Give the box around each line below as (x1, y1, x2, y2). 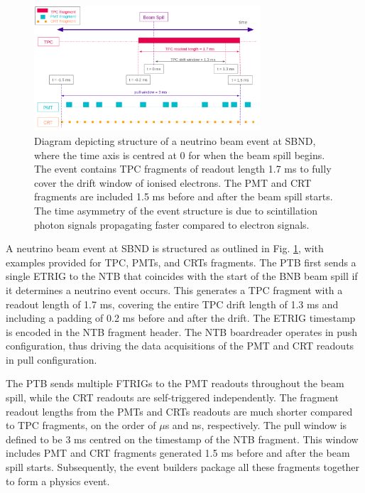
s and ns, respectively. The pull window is (165, 418, 347, 433)
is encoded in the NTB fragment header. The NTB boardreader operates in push (6, 324, 358, 339)
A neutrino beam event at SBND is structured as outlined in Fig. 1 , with (6, 241, 324, 256)
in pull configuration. (6, 352, 97, 367)
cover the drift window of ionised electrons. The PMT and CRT (34, 175, 312, 190)
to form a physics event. (6, 473, 110, 488)
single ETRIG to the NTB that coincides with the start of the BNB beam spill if (6, 269, 358, 283)
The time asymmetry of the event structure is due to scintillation (34, 202, 317, 217)
